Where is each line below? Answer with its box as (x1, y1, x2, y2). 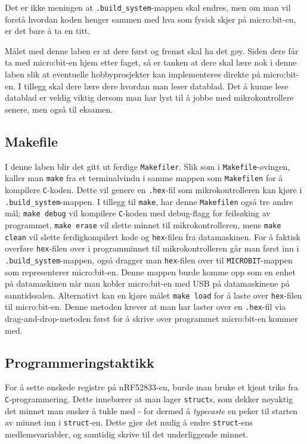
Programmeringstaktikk (5, 353, 154, 371)
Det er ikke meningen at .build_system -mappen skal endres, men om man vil (5, 1, 291, 13)
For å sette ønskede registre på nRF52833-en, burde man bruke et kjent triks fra (5, 381, 298, 393)
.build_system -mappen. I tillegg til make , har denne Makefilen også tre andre (5, 195, 293, 207)
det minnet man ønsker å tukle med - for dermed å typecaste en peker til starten (5, 404, 298, 417)
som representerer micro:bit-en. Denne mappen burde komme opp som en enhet (5, 265, 296, 278)
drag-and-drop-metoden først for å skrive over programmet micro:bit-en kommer (5, 312, 298, 325)
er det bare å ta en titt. (5, 24, 91, 37)
